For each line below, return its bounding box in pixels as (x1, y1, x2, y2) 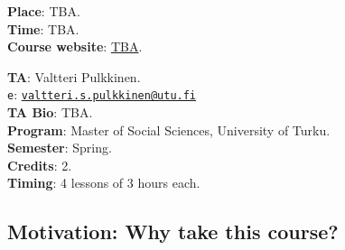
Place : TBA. (7, 2, 80, 20)
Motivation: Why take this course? (7, 218, 339, 245)
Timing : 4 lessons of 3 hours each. (7, 173, 200, 192)
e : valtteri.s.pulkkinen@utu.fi (7, 85, 197, 104)
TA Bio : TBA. (7, 103, 93, 122)
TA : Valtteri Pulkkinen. (7, 67, 141, 86)
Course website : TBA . (7, 37, 143, 56)
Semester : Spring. (7, 138, 112, 157)
